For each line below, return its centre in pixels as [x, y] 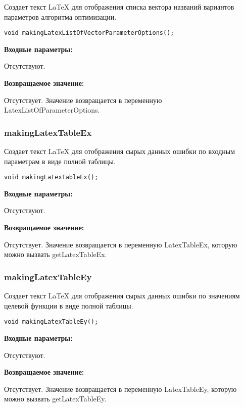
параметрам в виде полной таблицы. [60, 161]
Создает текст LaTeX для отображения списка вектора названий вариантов [119, 7]
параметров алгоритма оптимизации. [60, 16]
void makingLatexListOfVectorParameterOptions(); [89, 33]
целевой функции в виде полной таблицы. [69, 305]
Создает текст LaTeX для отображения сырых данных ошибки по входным [120, 151]
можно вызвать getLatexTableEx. [56, 254]
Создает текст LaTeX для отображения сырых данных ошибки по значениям [122, 296]
